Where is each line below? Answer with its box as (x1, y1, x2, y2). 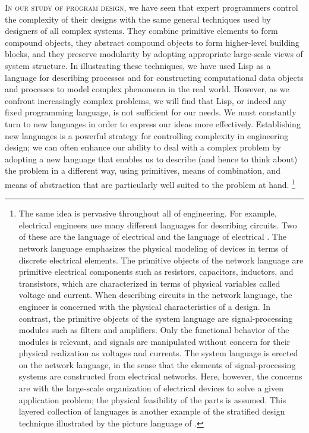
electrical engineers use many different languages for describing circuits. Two (18, 218, 297, 231)
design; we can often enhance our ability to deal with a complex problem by (5, 141, 281, 153)
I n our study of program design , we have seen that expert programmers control (5, 1, 298, 13)
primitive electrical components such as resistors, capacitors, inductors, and (18, 265, 294, 278)
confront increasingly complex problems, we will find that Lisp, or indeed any (5, 94, 286, 106)
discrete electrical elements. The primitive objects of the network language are (18, 253, 304, 266)
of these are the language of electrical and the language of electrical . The (18, 230, 286, 243)
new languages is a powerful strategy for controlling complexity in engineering (5, 129, 289, 142)
